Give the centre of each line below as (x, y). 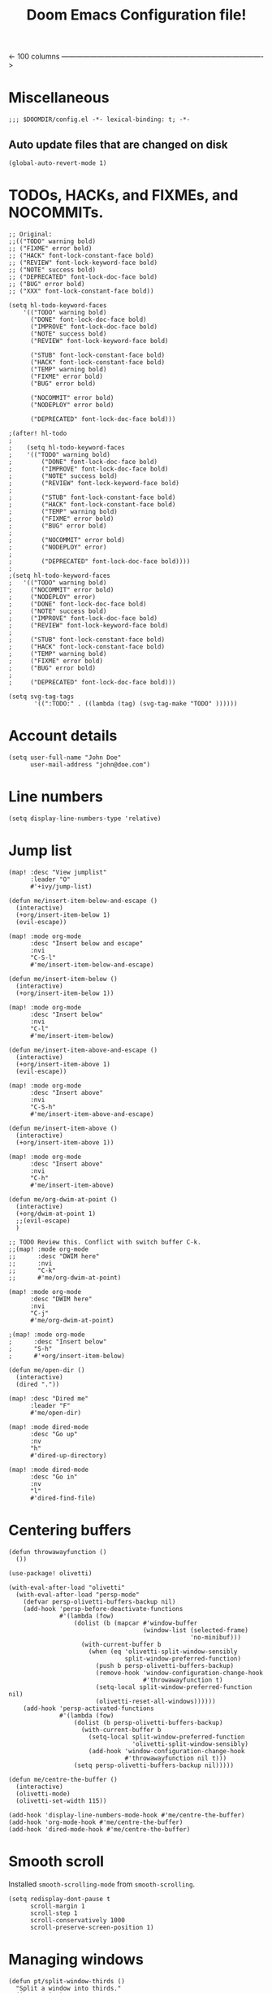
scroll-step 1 (54, 1913)
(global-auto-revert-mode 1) (58, 163)
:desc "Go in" (54, 1477)
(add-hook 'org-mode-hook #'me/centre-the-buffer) (96, 1822)
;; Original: (30, 234)
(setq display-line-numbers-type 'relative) (85, 818)
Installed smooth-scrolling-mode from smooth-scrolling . (102, 1884)
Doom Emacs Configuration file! (136, 15)
